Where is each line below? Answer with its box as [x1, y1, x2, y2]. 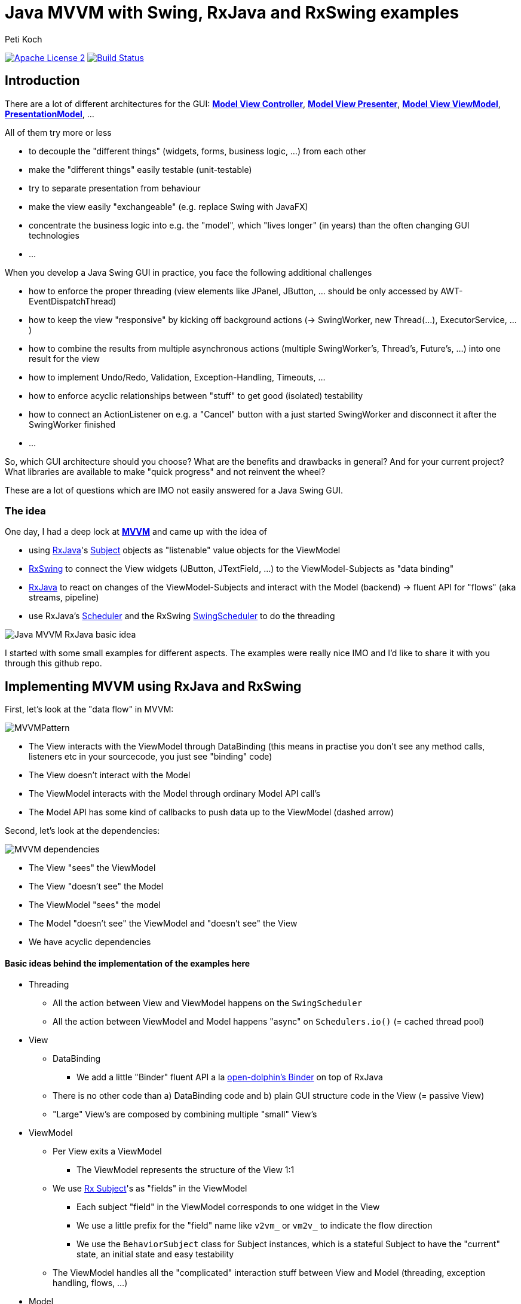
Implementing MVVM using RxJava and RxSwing [5, 678, 302, 694]
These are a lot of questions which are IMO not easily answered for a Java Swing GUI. [5, 485, 344, 495]
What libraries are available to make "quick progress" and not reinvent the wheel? [5, 466, 326, 477]
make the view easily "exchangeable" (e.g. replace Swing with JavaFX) [29, 201, 308, 212]
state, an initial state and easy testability [76, 1249, 234, 1260]
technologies [29, 230, 79, 240]
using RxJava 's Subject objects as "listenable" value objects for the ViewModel [29, 545, 341, 556]
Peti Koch [5, 33, 42, 44]
